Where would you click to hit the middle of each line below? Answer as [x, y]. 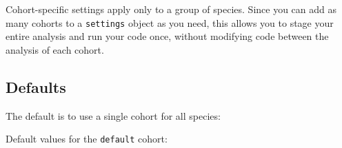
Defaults [36, 86]
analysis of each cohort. [55, 49]
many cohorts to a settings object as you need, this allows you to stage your [170, 22]
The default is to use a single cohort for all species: [113, 115]
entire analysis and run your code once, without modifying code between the [167, 36]
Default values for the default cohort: [87, 139]
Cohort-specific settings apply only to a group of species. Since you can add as [171, 9]
